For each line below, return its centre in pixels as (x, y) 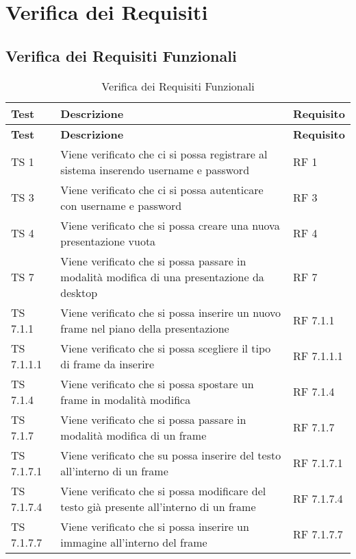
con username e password (121, 205)
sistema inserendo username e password (155, 169)
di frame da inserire (107, 364)
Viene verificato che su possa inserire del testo (171, 455)
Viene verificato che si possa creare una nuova (170, 225)
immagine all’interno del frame (134, 542)
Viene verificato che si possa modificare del (163, 490)
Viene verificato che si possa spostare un (157, 383)
